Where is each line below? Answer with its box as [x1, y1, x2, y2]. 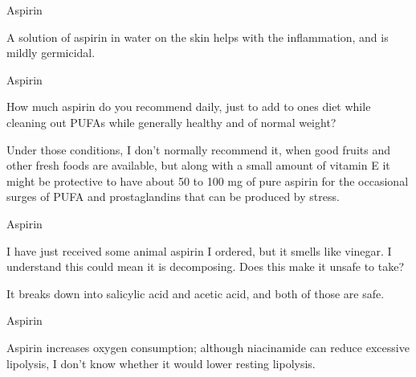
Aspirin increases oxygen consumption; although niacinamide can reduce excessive [6, 338, 410, 355]
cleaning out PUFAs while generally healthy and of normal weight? [6, 113, 336, 130]
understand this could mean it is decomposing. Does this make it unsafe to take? [6, 258, 405, 275]
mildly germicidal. [6, 44, 96, 61]
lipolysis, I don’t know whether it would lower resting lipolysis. [6, 354, 316, 371]
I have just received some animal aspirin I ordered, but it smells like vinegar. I [6, 242, 392, 259]
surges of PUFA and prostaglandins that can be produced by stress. [6, 188, 340, 205]
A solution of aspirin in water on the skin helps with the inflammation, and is [6, 28, 389, 45]
